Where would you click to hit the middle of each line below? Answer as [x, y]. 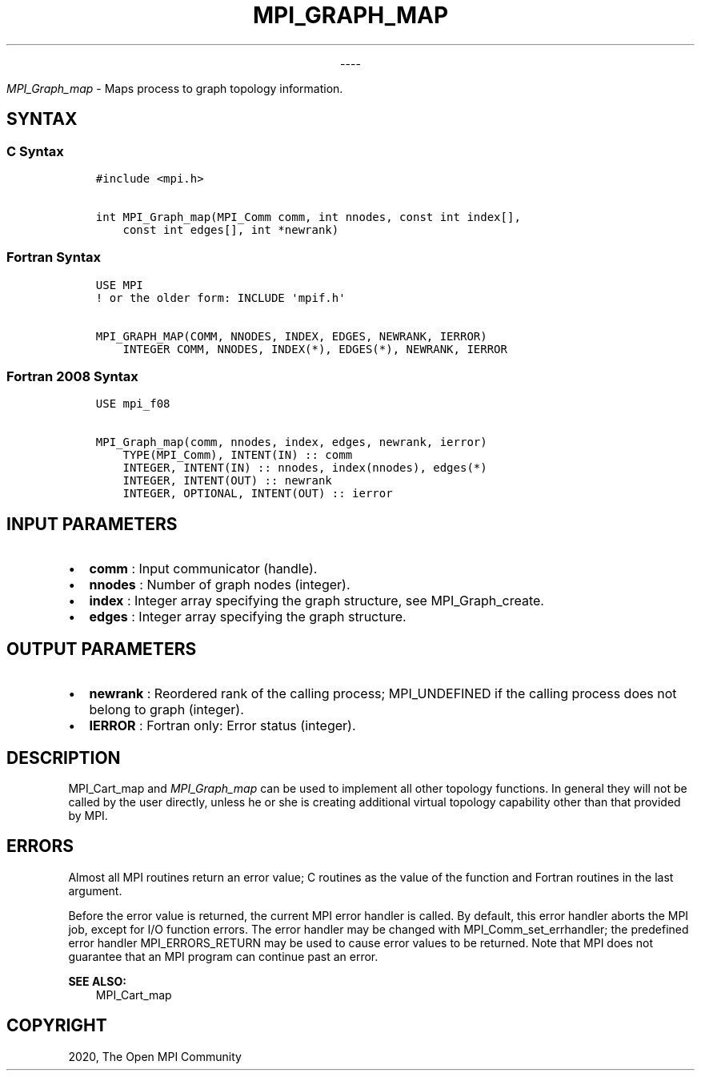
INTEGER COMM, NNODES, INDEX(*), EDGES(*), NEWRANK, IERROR [315, 349]
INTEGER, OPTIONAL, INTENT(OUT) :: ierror [258, 494]
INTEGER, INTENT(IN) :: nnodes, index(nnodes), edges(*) [305, 468]
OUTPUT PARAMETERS [102, 649]
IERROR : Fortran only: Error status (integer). [222, 726]
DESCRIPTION [64, 758]
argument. [95, 890]
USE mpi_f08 [133, 404]
